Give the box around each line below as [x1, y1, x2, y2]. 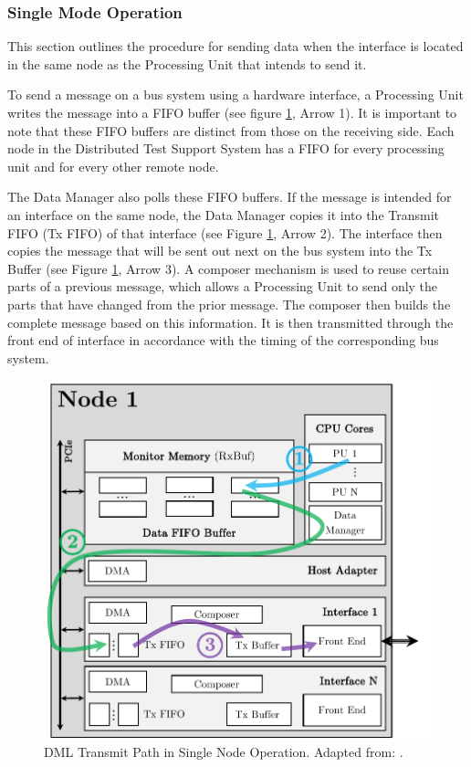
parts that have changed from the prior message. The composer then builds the [7, 294, 451, 313]
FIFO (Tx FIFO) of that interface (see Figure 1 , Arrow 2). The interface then [7, 223, 443, 242]
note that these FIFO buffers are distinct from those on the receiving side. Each [7, 121, 455, 140]
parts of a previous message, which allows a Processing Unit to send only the [7, 277, 438, 296]
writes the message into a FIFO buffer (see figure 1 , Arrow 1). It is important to [7, 103, 457, 121]
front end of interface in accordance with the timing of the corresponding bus [7, 331, 439, 350]
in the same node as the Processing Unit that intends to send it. [7, 54, 367, 73]
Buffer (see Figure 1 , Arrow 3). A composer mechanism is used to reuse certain [7, 258, 450, 278]
